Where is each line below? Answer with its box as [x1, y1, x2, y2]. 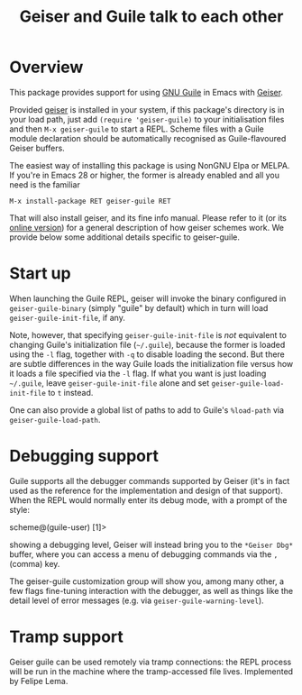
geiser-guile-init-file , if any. [9, 312, 126, 323]
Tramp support [9, 626, 124, 646]
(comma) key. [9, 558, 60, 569]
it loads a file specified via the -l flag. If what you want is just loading [9, 368, 267, 379]
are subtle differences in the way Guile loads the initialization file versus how [9, 358, 294, 369]
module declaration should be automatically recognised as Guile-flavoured [9, 133, 287, 143]
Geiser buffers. [9, 142, 65, 153]
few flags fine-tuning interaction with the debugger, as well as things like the [9, 585, 294, 596]
